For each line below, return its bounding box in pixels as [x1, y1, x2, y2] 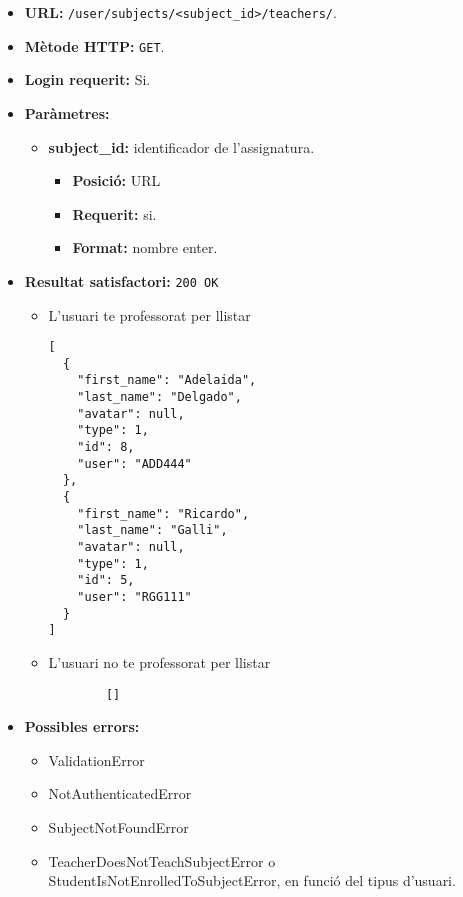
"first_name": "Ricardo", [77, 506, 250, 521]
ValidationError [48, 749, 145, 770]
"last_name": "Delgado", [77, 390, 242, 405]
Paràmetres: [24, 102, 110, 123]
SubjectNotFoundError [48, 816, 189, 837]
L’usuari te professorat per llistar [48, 304, 251, 325]
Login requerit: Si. [24, 69, 151, 90]
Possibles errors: [24, 716, 140, 737]
